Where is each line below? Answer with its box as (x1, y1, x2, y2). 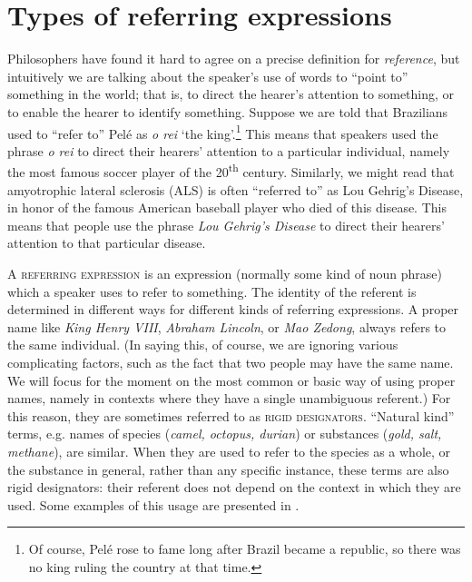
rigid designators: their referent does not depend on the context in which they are (7, 478, 461, 497)
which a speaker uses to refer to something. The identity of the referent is (7, 281, 417, 301)
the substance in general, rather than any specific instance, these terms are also (7, 459, 449, 478)
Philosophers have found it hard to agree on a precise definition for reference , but (7, 49, 460, 68)
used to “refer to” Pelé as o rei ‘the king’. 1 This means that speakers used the (7, 121, 438, 143)
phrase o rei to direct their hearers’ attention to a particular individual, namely (7, 141, 450, 160)
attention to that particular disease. (7, 233, 206, 252)
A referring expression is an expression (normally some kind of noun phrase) (7, 263, 442, 282)
